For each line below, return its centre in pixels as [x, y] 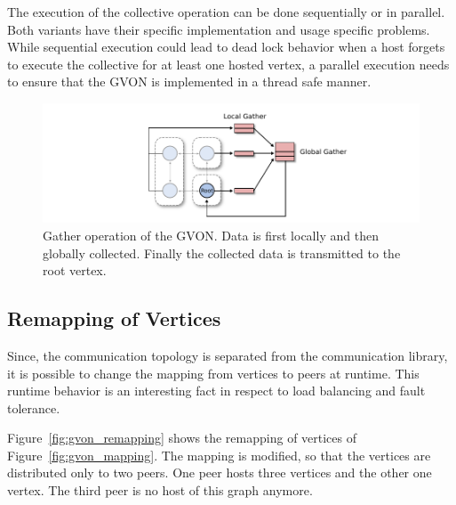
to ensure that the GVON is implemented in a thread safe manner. [189, 81]
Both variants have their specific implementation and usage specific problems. [219, 29]
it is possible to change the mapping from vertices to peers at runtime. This [213, 373]
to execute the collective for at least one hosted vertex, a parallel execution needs [228, 64]
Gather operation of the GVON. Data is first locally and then [211, 235]
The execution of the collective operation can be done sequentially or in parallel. [226, 12]
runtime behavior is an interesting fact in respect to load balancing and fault [216, 391]
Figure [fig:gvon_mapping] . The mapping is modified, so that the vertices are [219, 455]
